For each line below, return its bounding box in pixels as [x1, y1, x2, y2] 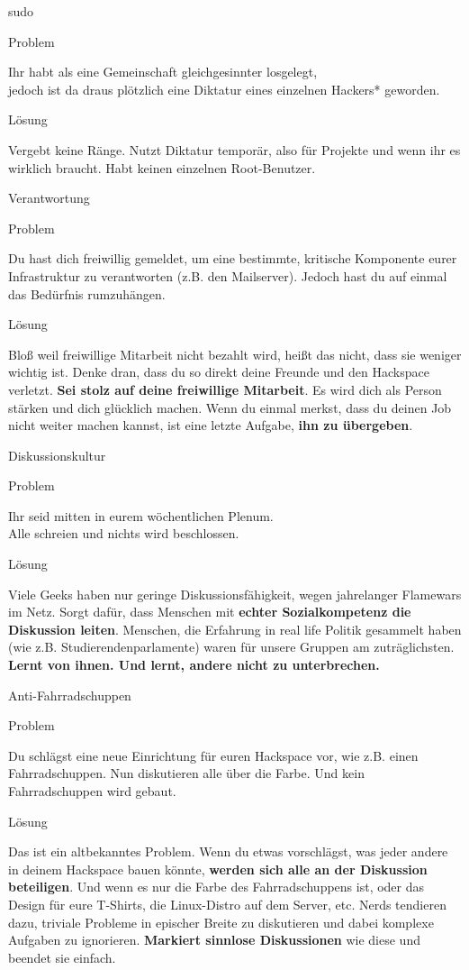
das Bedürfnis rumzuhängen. [8, 284, 166, 303]
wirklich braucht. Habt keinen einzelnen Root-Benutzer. [8, 158, 316, 177]
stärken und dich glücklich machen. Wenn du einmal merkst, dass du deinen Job [8, 398, 452, 416]
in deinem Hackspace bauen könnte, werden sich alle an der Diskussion [8, 859, 428, 878]
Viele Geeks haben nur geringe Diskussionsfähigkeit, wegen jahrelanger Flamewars [8, 584, 462, 603]
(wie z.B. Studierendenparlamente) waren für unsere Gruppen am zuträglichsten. [8, 637, 455, 656]
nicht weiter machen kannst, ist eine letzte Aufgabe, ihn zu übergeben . [8, 416, 413, 435]
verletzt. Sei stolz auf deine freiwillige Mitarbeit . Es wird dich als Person [8, 380, 442, 398]
